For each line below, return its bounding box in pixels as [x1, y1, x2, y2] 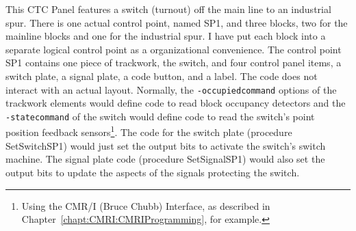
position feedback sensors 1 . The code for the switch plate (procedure [5, 123, 292, 139]
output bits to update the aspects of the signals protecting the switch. [5, 165, 300, 179]
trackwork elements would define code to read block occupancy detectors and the [5, 96, 346, 110]
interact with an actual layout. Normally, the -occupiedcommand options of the [5, 82, 337, 96]
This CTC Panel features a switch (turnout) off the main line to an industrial [5, 2, 331, 16]
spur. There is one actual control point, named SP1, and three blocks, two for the [5, 15, 348, 29]
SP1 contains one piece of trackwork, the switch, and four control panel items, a [5, 55, 342, 70]
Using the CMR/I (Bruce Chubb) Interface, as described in [21, 198, 270, 213]
